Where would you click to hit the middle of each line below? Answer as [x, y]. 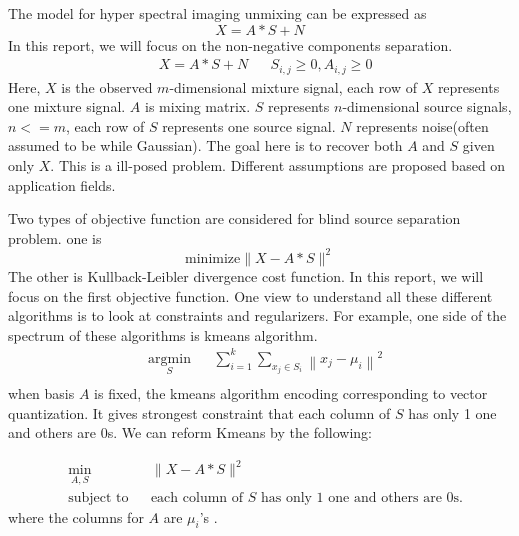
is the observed [107, 86]
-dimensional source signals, [427, 106]
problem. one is [55, 237]
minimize [213, 258]
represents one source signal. [249, 125]
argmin [169, 358]
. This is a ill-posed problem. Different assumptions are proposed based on [278, 165]
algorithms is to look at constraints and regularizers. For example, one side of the [257, 315]
